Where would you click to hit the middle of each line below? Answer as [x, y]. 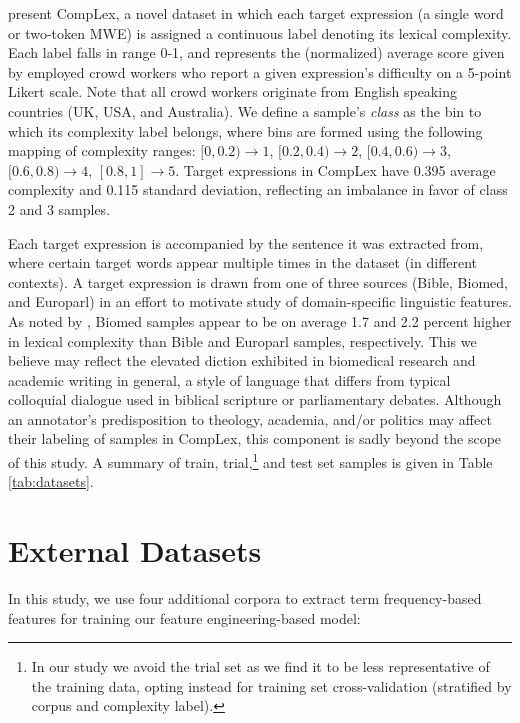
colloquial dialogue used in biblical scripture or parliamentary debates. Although [255, 399]
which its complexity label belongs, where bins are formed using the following [245, 130]
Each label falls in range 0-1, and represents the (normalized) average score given [256, 52]
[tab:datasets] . [51, 481]
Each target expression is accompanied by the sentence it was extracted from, [246, 242]
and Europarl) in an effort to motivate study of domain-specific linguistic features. [260, 301]
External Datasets [135, 550]
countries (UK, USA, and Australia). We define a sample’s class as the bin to [245, 110]
